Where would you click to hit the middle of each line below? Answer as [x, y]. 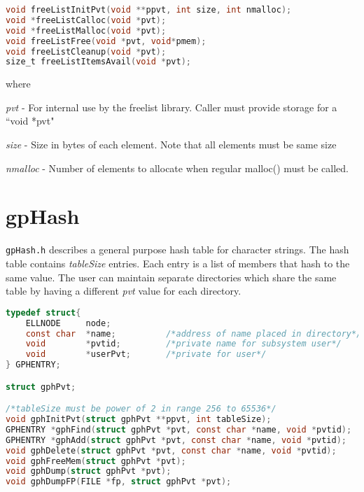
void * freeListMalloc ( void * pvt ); [86, 30]
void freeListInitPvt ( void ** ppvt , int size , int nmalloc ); [149, 10]
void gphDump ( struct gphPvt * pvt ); [89, 471]
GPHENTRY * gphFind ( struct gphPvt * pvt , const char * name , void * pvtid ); [179, 429]
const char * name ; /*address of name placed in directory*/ [194, 333]
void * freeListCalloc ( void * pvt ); [86, 20]
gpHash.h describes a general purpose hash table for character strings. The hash [177, 249]
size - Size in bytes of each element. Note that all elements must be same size [171, 145]
